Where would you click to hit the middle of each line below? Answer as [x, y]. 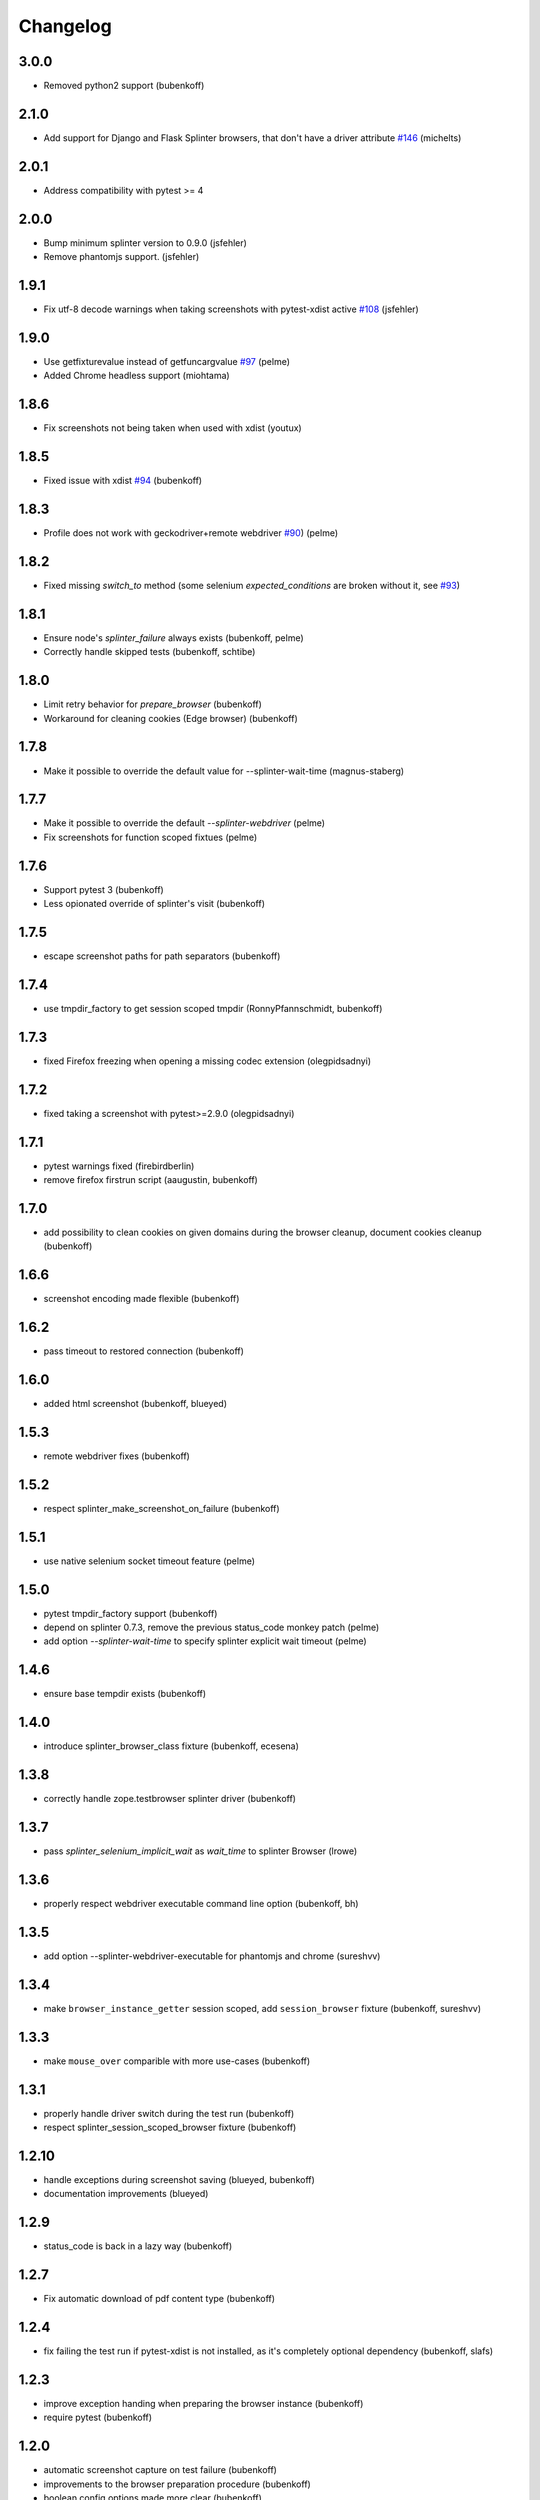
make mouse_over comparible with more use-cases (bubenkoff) [177, 2061]
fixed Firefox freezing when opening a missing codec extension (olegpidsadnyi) [207, 1061]
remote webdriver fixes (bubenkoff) [116, 1456]
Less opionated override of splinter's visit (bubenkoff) [154, 904]
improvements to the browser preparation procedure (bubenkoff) [177, 2484]
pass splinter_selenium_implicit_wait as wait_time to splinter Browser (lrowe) [200, 1851]
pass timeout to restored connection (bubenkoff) [144, 1351]
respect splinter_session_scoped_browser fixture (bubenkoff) [170, 2127]
